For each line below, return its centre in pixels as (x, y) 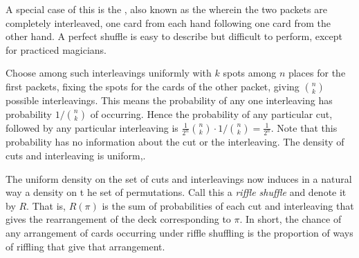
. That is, (46, 205)
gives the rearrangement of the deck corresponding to (118, 219)
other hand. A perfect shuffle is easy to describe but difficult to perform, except (174, 36)
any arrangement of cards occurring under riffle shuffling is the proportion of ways (179, 232)
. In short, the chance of (291, 219)
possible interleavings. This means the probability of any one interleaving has (169, 100)
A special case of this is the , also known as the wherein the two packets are (166, 9)
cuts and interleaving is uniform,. (76, 156)
